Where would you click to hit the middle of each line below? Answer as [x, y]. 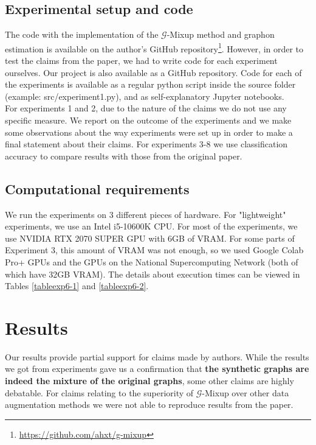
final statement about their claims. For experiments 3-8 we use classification [146, 144]
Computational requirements [97, 188]
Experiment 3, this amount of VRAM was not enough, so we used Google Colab [154, 250]
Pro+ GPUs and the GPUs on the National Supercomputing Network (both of [152, 261]
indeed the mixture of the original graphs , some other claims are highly [149, 381]
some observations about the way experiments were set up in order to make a [149, 132]
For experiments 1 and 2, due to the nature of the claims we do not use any [146, 108]
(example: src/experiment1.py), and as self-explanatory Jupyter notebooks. [145, 96]
